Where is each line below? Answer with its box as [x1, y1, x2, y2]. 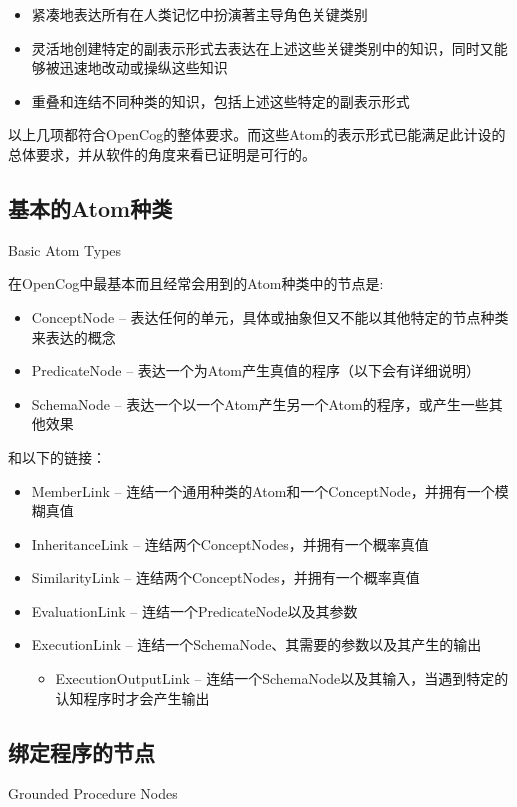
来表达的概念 [31, 326, 116, 347]
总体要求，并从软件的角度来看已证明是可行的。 [8, 143, 316, 164]
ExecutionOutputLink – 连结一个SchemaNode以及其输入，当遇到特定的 [55, 668, 509, 689]
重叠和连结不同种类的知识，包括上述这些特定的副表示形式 [31, 90, 410, 111]
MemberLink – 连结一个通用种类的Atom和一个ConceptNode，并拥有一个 [31, 480, 495, 501]
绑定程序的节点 [8, 736, 155, 767]
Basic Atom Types [8, 239, 122, 260]
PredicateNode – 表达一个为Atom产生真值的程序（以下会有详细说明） [31, 360, 481, 381]
